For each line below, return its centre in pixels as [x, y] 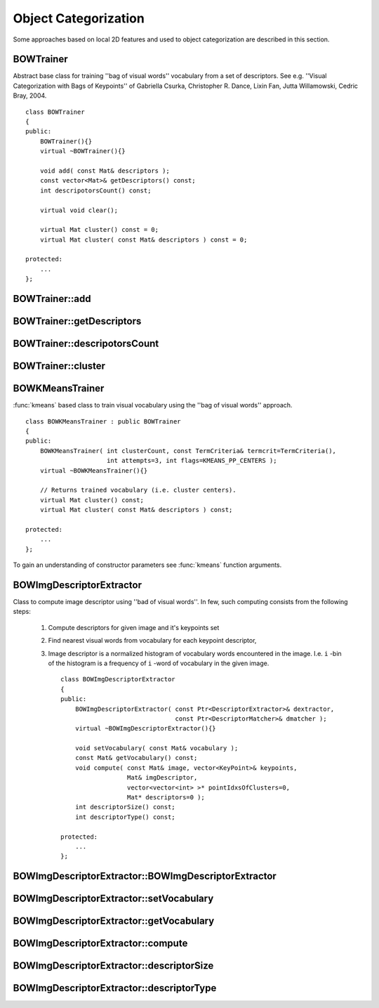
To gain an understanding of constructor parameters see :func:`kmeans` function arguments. [147, 565]
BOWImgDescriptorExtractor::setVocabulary [113, 899]
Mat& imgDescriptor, [162, 778]
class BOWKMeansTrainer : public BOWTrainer [104, 421]
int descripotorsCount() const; [95, 190]
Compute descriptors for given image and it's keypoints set [134, 627]
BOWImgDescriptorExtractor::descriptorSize [113, 966]
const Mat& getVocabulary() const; [136, 758]
